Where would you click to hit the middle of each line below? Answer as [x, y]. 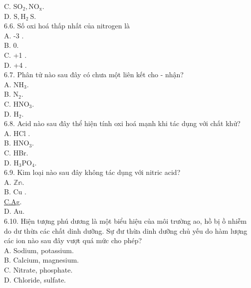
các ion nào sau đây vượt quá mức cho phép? [73, 240]
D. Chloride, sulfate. [35, 279]
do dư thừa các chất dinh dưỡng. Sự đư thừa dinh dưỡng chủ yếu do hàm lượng [126, 230]
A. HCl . [17, 133]
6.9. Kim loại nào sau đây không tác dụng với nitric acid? [92, 172]
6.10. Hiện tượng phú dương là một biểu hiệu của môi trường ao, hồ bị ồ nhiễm [125, 221]
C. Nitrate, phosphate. [38, 270]
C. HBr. [16, 152]
